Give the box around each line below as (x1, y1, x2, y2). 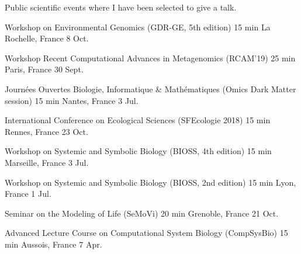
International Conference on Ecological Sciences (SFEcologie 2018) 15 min (5, 114, 271, 126)
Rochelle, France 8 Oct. (5, 32, 89, 44)
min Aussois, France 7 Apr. (5, 238, 102, 250)
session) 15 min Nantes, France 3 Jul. (5, 94, 139, 106)
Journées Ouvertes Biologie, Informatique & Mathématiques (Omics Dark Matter (5, 82, 296, 95)
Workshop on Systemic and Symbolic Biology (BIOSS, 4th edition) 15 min (5, 145, 272, 157)
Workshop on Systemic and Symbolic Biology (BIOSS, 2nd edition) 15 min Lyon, (5, 176, 296, 188)
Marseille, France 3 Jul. (5, 156, 89, 168)
